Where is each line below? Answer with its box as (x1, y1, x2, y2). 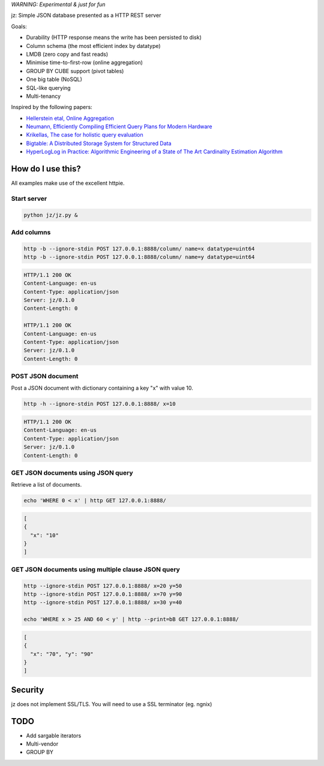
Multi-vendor (26, 740, 59, 747)
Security (11, 684, 44, 695)
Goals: (11, 23, 27, 30)
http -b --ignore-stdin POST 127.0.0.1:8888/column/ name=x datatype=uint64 (23, 245, 255, 252)
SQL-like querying (26, 84, 71, 91)
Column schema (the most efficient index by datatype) (26, 42, 161, 49)
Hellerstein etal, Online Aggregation (26, 114, 114, 122)
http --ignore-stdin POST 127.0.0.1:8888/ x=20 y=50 (23, 582, 182, 589)
